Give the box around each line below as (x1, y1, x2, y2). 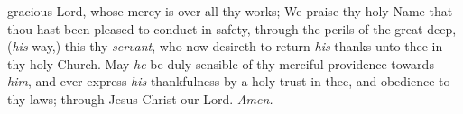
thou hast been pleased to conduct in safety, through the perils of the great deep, (7, 19, 457, 38)
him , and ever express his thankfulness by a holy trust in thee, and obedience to (7, 72, 450, 91)
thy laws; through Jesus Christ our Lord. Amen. (7, 89, 273, 108)
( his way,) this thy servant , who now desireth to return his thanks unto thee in (7, 37, 443, 56)
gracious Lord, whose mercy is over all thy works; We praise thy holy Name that (7, 2, 453, 20)
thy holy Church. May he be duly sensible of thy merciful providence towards (7, 54, 434, 73)
